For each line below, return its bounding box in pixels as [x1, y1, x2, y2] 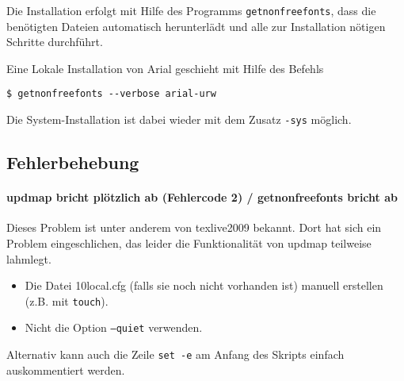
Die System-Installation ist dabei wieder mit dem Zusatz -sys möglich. [6, 111, 352, 128]
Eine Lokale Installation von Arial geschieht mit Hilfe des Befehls [6, 60, 324, 76]
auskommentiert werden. [6, 361, 125, 378]
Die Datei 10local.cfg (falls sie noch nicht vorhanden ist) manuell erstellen [25, 277, 383, 294]
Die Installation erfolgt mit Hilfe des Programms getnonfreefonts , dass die [6, 2, 376, 18]
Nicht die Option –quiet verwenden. [25, 319, 203, 336]
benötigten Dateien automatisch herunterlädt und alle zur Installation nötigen [6, 17, 386, 34]
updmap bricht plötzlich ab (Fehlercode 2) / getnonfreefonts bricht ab [6, 189, 398, 206]
